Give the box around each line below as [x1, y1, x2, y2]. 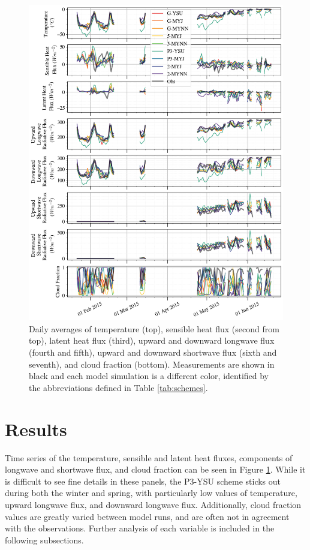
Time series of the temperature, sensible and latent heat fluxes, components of [5, 451, 293, 464]
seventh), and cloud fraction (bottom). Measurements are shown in [29, 357, 275, 370]
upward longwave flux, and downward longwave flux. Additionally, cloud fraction [5, 498, 302, 510]
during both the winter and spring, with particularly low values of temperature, [5, 486, 297, 499]
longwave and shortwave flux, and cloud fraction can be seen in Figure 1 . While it [5, 463, 306, 476]
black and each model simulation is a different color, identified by [29, 369, 269, 382]
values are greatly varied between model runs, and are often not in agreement [5, 510, 290, 522]
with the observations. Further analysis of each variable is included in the [5, 522, 275, 534]
